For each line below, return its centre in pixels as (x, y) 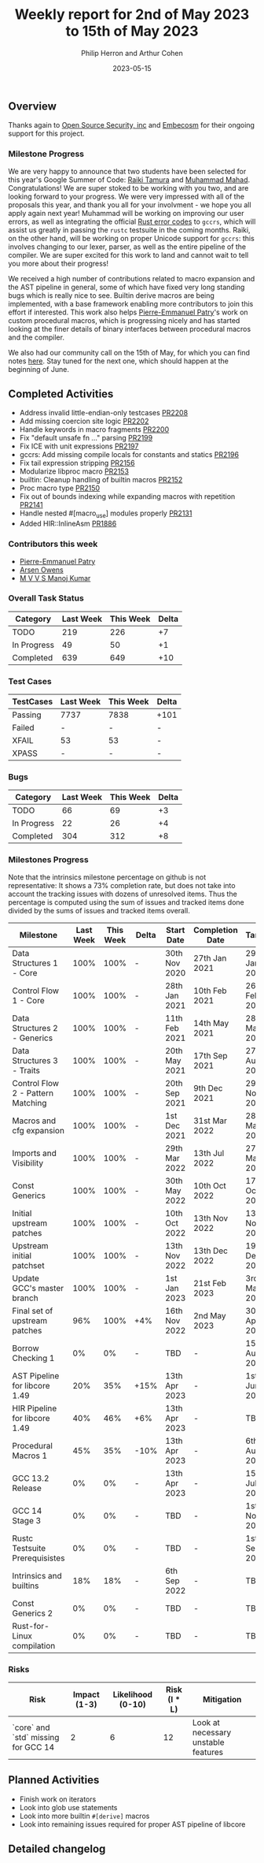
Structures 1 (35, 963)
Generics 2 (33, 1613)
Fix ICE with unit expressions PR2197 (79, 446)
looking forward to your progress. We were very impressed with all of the (126, 196)
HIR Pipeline (35, 1408)
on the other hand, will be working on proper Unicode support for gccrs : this (132, 238)
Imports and (35, 1153)
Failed (23, 728)
